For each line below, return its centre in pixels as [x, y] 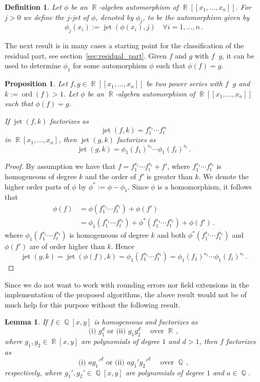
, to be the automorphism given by [196, 17]
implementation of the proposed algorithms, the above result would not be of [126, 294]
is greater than [169, 176]
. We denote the [224, 176]
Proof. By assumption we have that [60, 166]
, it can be [238, 55]
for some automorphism [110, 65]
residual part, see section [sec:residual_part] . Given [86, 55]
